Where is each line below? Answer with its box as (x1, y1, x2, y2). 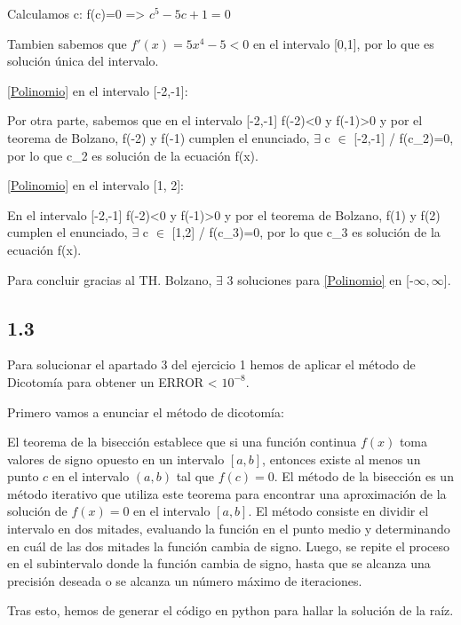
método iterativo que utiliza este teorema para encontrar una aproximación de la (7, 484, 447, 502)
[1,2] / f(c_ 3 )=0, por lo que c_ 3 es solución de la (171, 223, 441, 241)
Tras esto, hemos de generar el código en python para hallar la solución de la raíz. (7, 601, 454, 620)
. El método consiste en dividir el (248, 502, 429, 520)
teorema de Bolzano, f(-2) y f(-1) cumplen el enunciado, (7, 128, 310, 146)
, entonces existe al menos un (262, 449, 421, 468)
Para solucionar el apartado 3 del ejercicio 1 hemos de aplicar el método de (7, 355, 416, 374)
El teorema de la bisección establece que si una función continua (7, 432, 357, 451)
